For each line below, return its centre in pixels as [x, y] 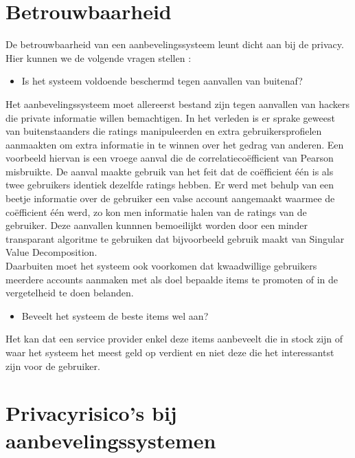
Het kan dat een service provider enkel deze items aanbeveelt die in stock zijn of [174, 339]
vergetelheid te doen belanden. [70, 293]
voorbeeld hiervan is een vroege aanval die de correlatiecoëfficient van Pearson [170, 158]
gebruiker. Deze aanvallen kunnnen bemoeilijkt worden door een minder [157, 225]
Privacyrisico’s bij [91, 413]
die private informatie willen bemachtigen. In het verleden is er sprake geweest [170, 117]
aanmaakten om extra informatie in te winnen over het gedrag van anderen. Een [175, 144]
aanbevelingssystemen [111, 440]
